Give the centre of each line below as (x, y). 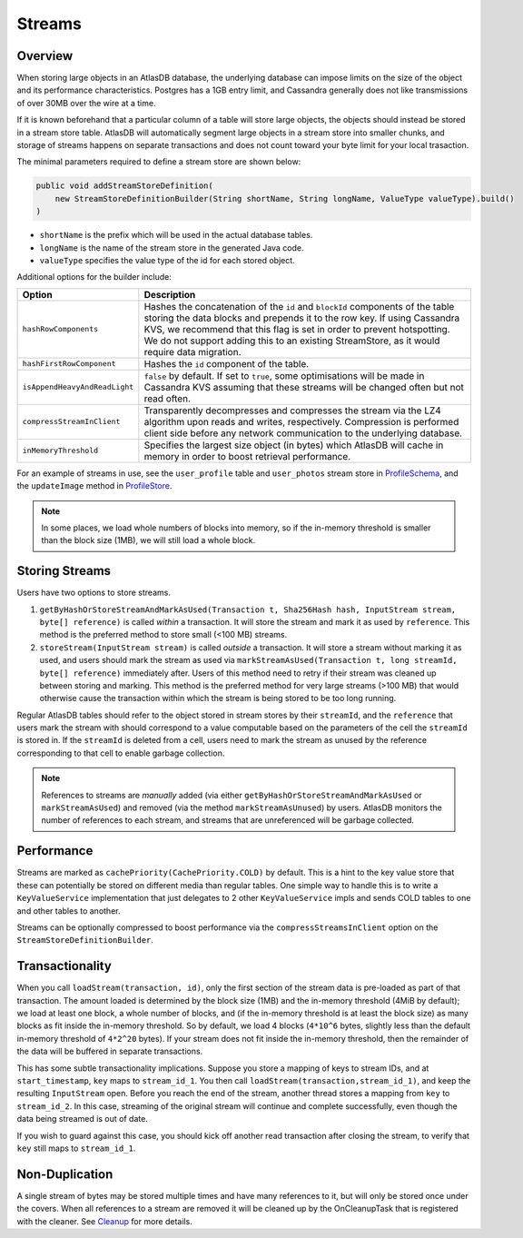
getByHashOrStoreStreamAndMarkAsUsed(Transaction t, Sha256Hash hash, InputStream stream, (248, 609)
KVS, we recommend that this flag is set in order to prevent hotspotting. (297, 329)
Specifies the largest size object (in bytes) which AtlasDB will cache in (294, 445)
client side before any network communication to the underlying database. (303, 433)
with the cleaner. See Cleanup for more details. (104, 1221)
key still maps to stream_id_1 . (76, 1148)
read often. (167, 398)
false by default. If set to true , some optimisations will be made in (284, 375)
